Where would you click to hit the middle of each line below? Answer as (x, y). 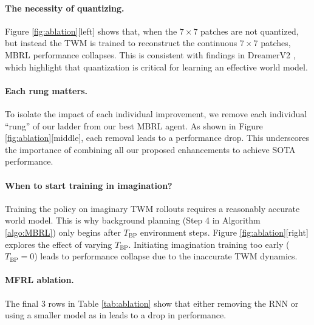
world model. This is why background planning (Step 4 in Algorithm (133, 220)
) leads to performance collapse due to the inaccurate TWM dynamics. (166, 256)
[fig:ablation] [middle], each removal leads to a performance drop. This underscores (157, 138)
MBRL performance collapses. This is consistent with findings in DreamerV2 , (150, 54)
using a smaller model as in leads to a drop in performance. (116, 315)
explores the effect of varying (59, 244)
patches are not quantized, (250, 31)
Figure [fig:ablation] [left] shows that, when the (91, 31)
